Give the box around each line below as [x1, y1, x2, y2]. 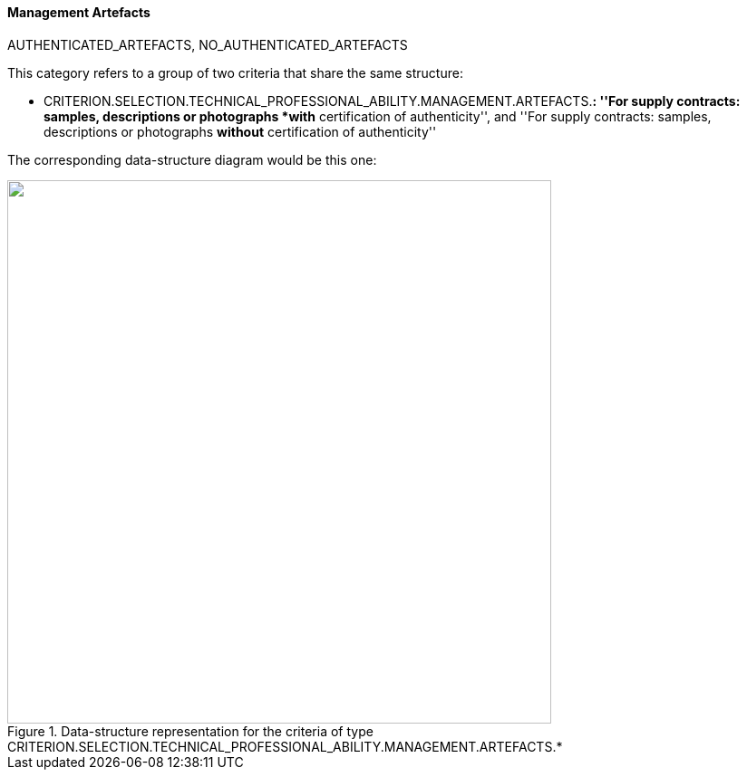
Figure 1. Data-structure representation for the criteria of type [7, 723, 373, 739]
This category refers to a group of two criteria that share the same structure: [7, 64, 463, 81]
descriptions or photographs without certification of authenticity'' [44, 123, 437, 139]
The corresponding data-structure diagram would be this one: [7, 151, 377, 168]
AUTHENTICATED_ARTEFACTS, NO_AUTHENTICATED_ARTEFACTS [7, 36, 408, 53]
